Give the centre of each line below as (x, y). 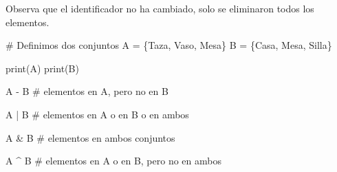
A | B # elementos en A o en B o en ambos (97, 114)
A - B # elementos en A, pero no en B (87, 91)
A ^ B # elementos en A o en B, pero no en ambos (113, 161)
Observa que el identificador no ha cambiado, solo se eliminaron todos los (160, 8)
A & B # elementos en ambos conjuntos (90, 137)
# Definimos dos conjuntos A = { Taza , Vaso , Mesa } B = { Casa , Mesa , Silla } (169, 45)
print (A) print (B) (42, 68)
